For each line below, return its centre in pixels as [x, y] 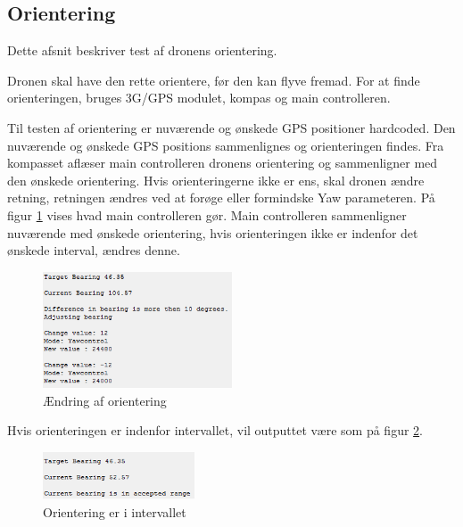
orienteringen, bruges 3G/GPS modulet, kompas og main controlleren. [199, 98]
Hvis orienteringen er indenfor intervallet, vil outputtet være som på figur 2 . [215, 430]
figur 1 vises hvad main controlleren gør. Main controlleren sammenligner [207, 214]
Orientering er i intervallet [115, 511]
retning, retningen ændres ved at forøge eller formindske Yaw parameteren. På [221, 198]
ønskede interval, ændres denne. [94, 250]
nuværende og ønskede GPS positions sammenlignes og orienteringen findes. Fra [226, 145]
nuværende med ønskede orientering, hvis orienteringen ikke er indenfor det [213, 232]
